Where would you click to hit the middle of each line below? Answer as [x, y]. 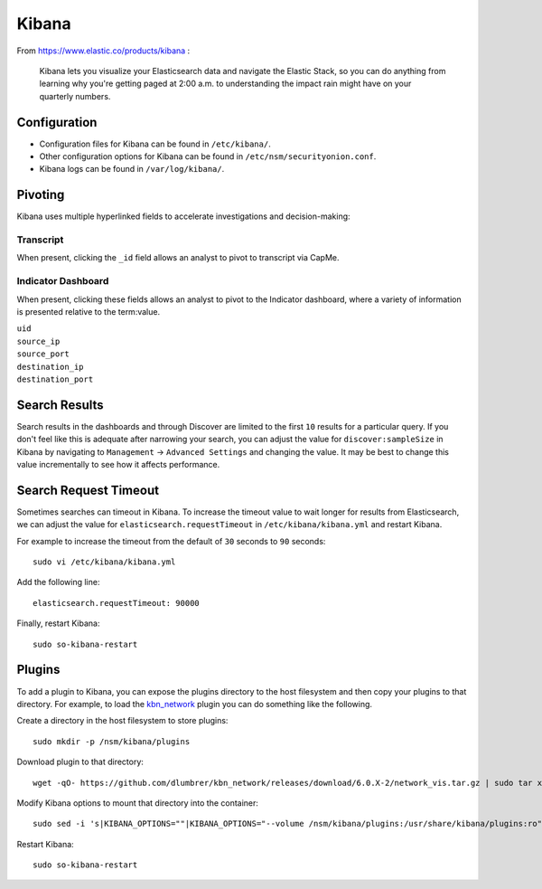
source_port [43, 354]
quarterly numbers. [75, 96]
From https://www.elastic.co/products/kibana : [103, 51]
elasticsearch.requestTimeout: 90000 [117, 603]
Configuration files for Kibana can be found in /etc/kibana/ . [155, 144]
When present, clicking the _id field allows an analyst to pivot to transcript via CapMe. [178, 258]
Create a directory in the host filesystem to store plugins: [122, 721]
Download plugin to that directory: [80, 762]
